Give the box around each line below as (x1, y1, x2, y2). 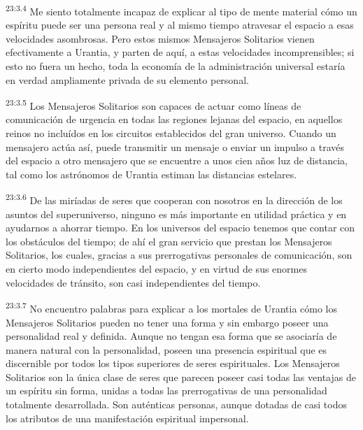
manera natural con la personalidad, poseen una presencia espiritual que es (6, 342, 327, 357)
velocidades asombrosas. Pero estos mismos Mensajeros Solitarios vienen (6, 31, 315, 45)
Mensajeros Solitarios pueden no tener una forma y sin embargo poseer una (6, 315, 329, 329)
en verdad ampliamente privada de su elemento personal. (6, 72, 249, 87)
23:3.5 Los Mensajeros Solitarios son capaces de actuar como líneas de (6, 96, 301, 113)
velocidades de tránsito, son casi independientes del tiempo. (6, 275, 261, 289)
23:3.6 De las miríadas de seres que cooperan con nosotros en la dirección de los (6, 191, 343, 208)
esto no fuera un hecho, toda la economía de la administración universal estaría (6, 59, 346, 73)
